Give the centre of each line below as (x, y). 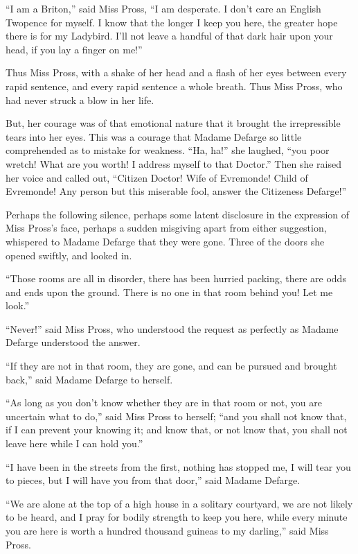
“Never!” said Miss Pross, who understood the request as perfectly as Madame (172, 328)
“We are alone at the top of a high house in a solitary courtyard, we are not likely (179, 503)
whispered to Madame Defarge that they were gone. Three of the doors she (165, 241)
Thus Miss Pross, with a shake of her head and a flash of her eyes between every (176, 72)
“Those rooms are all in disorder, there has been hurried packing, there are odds (176, 278)
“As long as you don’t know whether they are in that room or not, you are (164, 402)
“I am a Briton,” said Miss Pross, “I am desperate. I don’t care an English (163, 8)
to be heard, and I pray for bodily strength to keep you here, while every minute (177, 517)
